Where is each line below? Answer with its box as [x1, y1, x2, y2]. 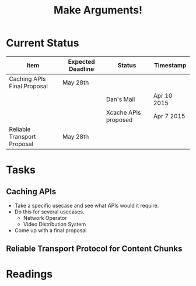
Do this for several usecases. [14, 208, 85, 215]
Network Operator [23, 214, 67, 221]
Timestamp [153, 61, 187, 69]
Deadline [69, 65, 94, 73]
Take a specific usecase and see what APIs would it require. [14, 202, 159, 209]
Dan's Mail [106, 95, 135, 103]
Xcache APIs [106, 108, 141, 116]
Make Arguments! [53, 4, 143, 17]
